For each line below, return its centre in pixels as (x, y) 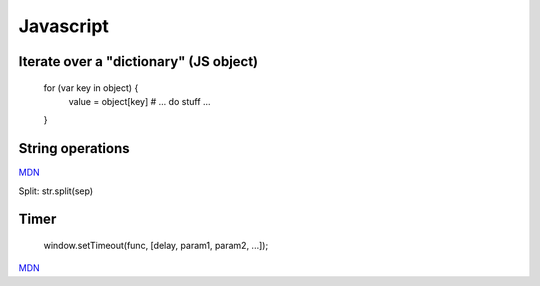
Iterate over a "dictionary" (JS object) (138, 61)
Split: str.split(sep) (56, 191)
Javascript (64, 26)
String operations (74, 148)
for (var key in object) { (91, 87)
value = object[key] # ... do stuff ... (139, 101)
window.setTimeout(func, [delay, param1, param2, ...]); (156, 246)
